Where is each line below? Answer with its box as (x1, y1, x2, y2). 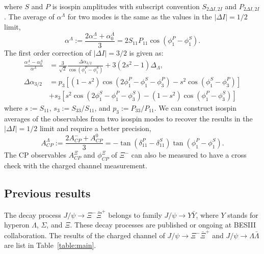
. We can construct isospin (154, 102, 236, 113)
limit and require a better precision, (39, 123, 151, 134)
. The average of (4, 11, 55, 22)
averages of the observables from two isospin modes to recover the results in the (4, 113, 253, 123)
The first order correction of (4, 47, 91, 58)
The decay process (4, 209, 61, 220)
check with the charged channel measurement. (4, 160, 147, 171)
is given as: (129, 47, 164, 58)
